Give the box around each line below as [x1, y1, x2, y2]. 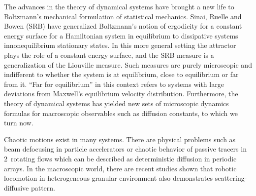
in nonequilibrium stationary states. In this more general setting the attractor [4, 40, 236, 50]
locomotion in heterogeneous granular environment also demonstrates [4, 173, 213, 183]
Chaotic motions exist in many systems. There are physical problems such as [4, 134, 236, 144]
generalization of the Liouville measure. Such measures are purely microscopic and [4, 59, 252, 70]
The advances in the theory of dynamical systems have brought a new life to [4, 1, 234, 11]
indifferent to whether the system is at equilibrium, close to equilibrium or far [4, 69, 239, 79]
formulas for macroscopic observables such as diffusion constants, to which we [4, 108, 238, 118]
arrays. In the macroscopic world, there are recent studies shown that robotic [4, 163, 237, 173]
